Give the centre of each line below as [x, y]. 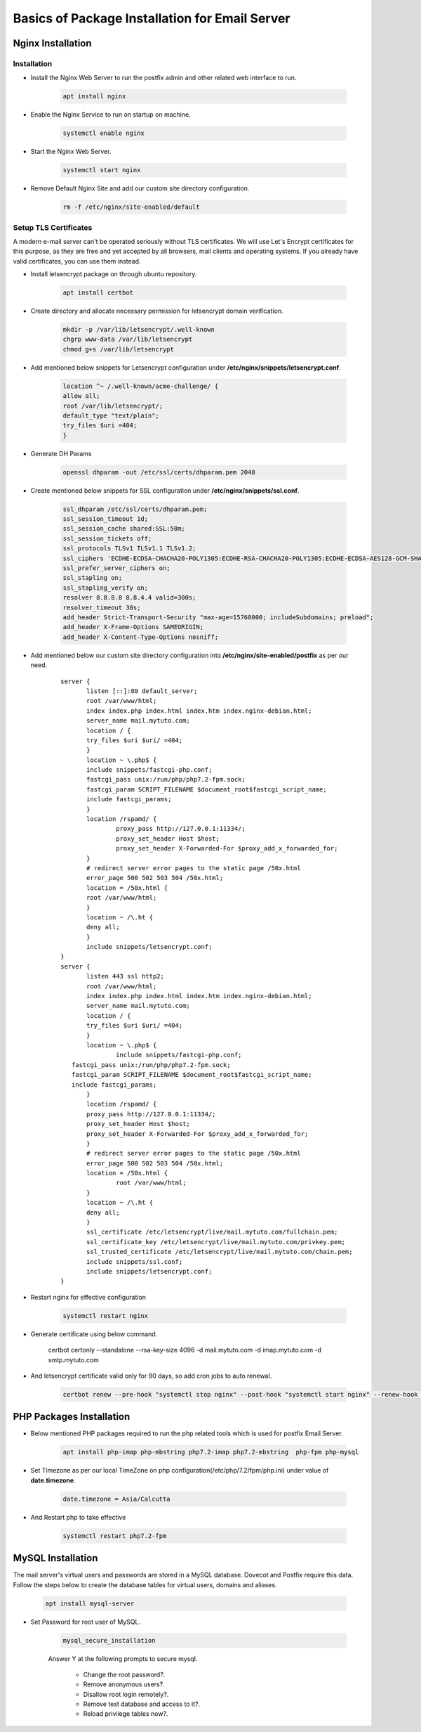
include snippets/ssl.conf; [135, 1261]
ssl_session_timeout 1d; [106, 519]
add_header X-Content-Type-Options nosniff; [141, 637]
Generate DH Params [61, 453]
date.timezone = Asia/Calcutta [117, 1499]
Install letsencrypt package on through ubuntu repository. [114, 274]
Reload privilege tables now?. [126, 1714]
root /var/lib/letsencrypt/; [113, 406]
